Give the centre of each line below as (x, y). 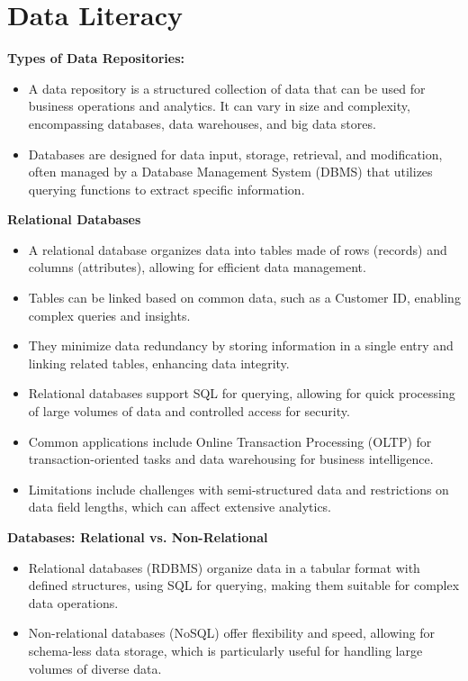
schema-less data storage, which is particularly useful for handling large (225, 650)
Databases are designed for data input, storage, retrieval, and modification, (235, 154)
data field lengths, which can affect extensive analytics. (180, 507)
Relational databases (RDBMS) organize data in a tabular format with (224, 567)
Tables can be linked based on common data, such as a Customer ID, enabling (244, 298)
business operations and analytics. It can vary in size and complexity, (219, 106)
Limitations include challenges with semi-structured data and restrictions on (238, 489)
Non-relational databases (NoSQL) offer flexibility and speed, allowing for (232, 633)
